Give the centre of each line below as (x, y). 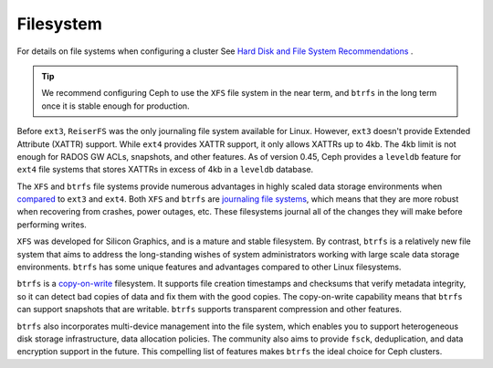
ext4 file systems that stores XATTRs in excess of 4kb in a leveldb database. (165, 170)
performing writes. (52, 225)
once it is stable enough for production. (116, 106)
